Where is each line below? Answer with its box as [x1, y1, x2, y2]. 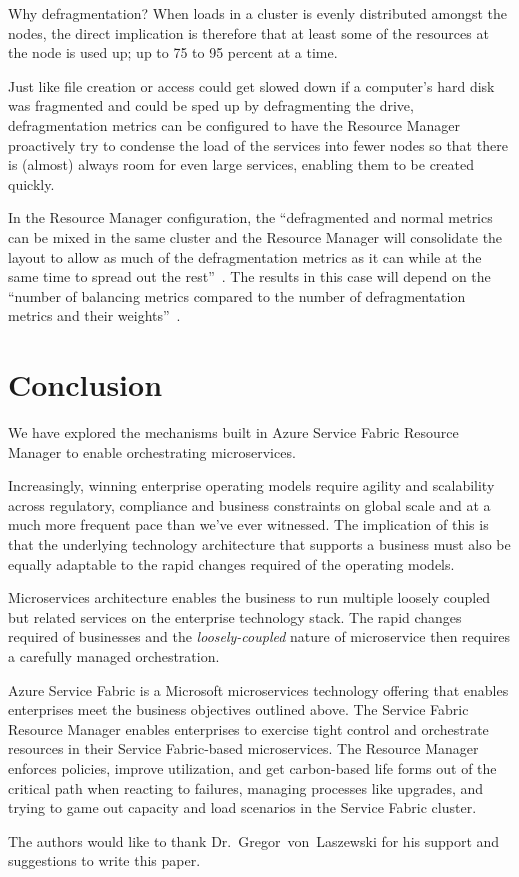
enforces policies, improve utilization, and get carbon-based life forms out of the [8, 757, 497, 778]
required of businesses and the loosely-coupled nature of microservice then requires [8, 626, 511, 647]
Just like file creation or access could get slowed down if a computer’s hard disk [8, 75, 495, 96]
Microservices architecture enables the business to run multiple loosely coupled [8, 587, 491, 608]
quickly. [8, 173, 55, 194]
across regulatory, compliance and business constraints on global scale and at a [8, 494, 491, 515]
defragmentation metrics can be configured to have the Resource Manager [8, 114, 461, 135]
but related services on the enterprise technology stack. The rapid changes [8, 606, 462, 627]
